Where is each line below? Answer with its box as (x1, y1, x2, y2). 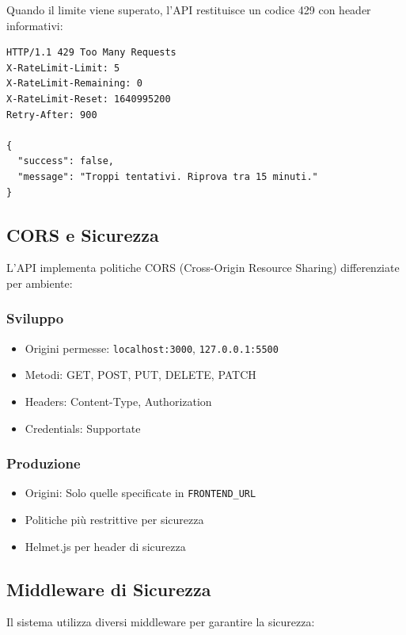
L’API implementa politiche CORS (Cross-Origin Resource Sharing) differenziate (6, 259, 400, 276)
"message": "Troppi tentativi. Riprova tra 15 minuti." (17, 170, 318, 182)
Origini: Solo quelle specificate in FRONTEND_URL (25, 484, 256, 501)
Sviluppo (6, 308, 64, 328)
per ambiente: (6, 274, 73, 291)
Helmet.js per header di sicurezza (25, 537, 186, 554)
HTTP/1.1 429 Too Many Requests (6, 47, 176, 59)
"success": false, (17, 155, 115, 167)
